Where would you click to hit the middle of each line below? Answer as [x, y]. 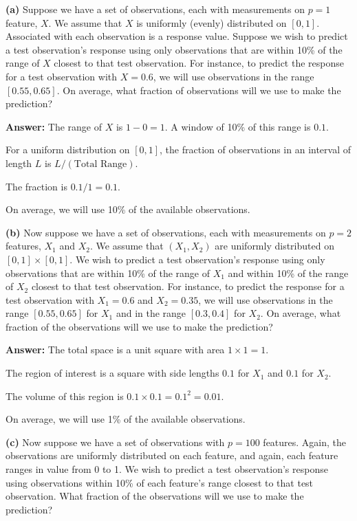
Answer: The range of [54, 126]
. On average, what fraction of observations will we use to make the [199, 90]
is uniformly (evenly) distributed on [212, 22]
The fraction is [36, 186]
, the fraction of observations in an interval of [256, 149]
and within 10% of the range [288, 273]
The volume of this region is [65, 396]
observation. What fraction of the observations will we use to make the [155, 496]
